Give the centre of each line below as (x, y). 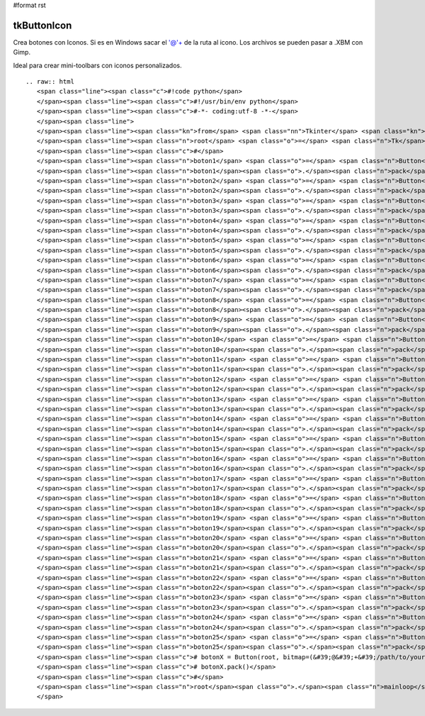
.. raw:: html (50, 82)
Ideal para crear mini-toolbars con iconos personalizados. (97, 65)
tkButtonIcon (42, 25)
